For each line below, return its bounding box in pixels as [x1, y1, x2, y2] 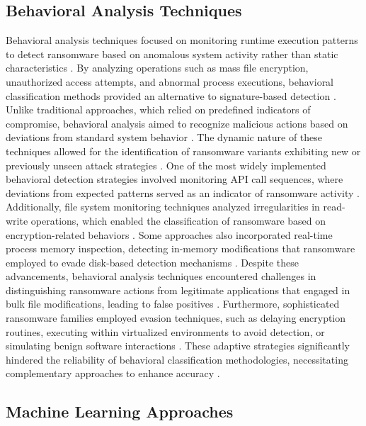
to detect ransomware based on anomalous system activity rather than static [6, 46, 338, 61]
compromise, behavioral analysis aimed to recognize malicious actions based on [6, 116, 348, 130]
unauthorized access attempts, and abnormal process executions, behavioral [6, 74, 334, 89]
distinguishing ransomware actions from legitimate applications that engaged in [6, 282, 350, 297]
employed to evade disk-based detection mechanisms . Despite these [6, 254, 299, 269]
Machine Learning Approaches [6, 400, 234, 422]
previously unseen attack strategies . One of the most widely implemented [6, 157, 326, 172]
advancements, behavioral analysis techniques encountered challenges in [6, 269, 316, 284]
